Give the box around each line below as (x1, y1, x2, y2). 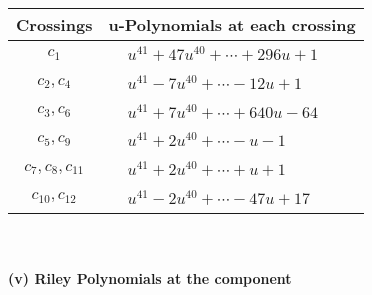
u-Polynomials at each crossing (108, 13, 356, 36)
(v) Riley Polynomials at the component (8, 268, 292, 289)
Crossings (16, 13, 93, 36)
